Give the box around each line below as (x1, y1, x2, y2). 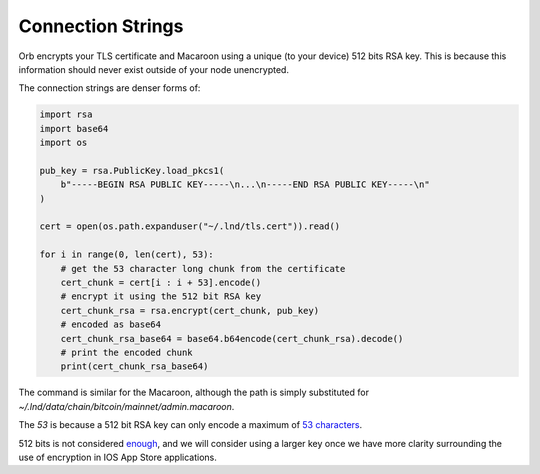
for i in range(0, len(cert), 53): (39, 249, 214, 260)
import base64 (39, 123, 109, 134)
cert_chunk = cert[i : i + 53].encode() (60, 277, 262, 288)
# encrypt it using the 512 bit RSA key (60, 291, 262, 302)
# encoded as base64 (60, 319, 162, 330)
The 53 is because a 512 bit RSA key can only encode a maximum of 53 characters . (18, 419, 363, 431)
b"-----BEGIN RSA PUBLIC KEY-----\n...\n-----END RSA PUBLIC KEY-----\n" (60, 179, 430, 190)
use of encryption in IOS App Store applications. (18, 451, 217, 463)
